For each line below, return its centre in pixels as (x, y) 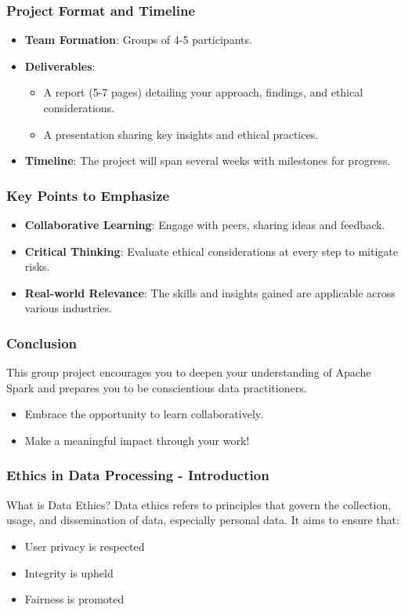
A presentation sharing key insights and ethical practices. (181, 134)
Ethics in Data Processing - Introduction (138, 475)
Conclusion (42, 342)
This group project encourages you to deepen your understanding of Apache (189, 372)
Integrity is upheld (69, 572)
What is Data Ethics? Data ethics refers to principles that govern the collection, (199, 504)
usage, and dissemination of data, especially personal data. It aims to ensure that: (203, 520)
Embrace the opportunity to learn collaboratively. (144, 414)
